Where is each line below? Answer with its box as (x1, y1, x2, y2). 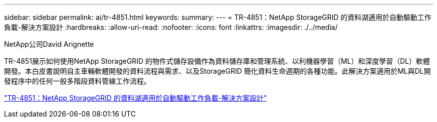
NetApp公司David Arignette (4, 40, 94, 48)
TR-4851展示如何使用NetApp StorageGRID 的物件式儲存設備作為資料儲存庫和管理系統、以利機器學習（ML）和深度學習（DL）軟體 (4, 57, 430, 65)
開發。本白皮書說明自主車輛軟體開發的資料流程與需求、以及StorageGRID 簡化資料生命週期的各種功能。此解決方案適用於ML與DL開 (4, 67, 431, 75)
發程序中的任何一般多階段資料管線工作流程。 (4, 77, 151, 85)
